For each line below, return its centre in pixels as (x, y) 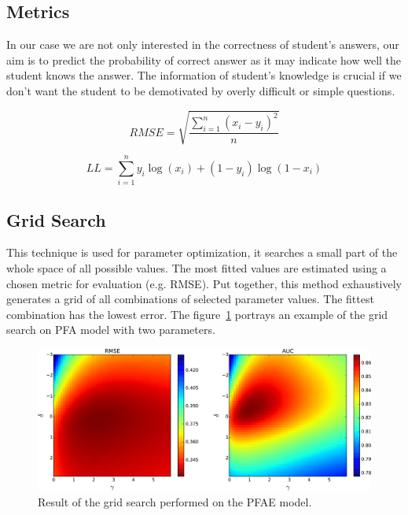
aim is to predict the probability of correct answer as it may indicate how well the (204, 59)
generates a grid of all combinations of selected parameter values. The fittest (190, 299)
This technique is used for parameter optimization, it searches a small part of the (202, 252)
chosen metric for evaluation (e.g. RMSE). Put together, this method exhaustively (204, 283)
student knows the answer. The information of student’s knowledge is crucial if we (204, 75)
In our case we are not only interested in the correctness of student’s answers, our (203, 44)
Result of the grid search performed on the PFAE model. (175, 501)
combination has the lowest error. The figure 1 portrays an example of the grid (197, 314)
